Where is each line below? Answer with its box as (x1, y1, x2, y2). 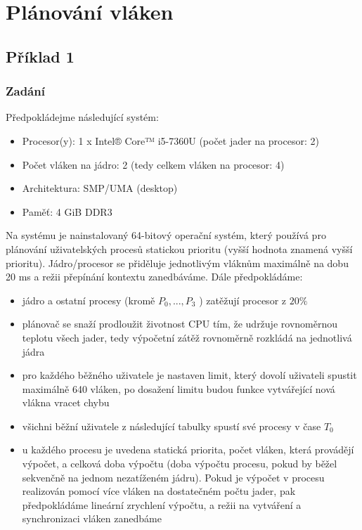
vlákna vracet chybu (22, 395, 110, 410)
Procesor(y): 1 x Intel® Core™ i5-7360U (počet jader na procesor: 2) (22, 133, 319, 148)
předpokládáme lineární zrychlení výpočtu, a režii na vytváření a (22, 497, 302, 512)
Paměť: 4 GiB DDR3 (22, 204, 112, 219)
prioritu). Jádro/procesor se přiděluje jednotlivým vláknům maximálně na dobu (6, 255, 349, 270)
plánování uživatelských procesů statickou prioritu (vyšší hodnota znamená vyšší (6, 241, 353, 256)
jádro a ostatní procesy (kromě (22, 292, 155, 307)
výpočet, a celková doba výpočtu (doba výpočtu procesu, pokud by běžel (22, 456, 337, 471)
